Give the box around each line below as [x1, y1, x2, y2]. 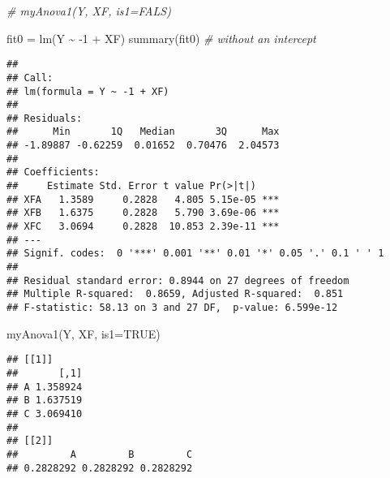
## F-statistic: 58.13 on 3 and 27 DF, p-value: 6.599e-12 [6, 302, 338, 313]
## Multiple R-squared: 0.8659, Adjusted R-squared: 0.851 [6, 288, 344, 300]
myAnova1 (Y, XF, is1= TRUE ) [6, 325, 161, 342]
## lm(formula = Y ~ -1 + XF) [6, 85, 169, 97]
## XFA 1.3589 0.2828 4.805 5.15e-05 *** [6, 193, 280, 205]
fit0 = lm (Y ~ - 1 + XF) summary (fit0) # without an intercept [6, 29, 316, 46]
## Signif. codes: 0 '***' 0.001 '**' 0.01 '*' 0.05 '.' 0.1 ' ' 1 [6, 248, 384, 260]
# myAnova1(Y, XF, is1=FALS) [6, 2, 171, 19]
